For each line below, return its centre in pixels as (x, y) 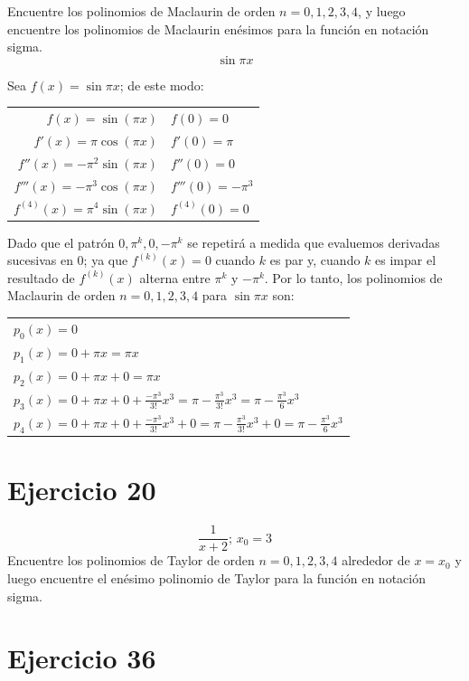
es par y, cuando (315, 260)
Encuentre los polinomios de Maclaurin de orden (141, 11)
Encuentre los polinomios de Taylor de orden (131, 560)
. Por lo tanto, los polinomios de (353, 277)
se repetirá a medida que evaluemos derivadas (314, 242)
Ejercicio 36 (82, 658)
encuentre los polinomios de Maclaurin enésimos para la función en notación (218, 28)
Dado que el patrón (61, 242)
